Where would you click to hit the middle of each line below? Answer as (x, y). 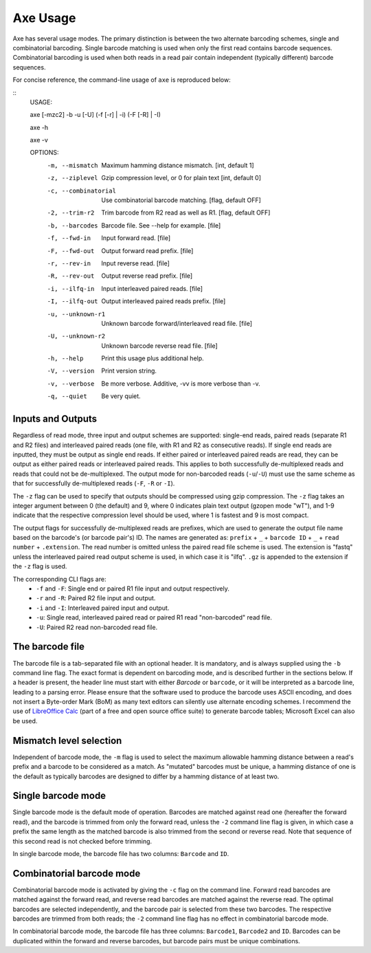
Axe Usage (44, 18)
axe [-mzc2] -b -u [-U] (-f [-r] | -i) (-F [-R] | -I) (95, 115)
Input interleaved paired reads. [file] (152, 288)
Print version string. (129, 371)
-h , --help (65, 359)
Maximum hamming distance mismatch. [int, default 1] (178, 165)
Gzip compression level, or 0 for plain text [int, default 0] (181, 178)
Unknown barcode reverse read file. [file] (159, 346)
